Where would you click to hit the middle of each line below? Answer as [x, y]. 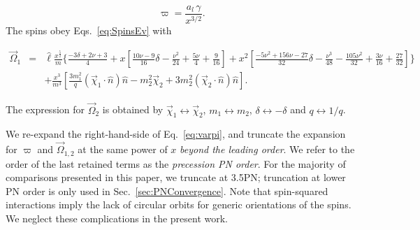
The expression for [45, 109]
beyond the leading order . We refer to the [267, 149]
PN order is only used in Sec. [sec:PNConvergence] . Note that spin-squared [167, 191]
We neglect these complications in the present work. [117, 218]
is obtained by [133, 109]
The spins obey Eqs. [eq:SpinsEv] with [89, 30]
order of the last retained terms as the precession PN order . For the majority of [176, 163]
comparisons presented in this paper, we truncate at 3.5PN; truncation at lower [176, 177]
